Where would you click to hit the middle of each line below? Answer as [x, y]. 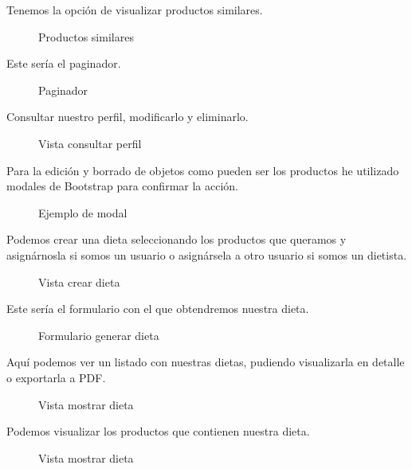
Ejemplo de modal [83, 212]
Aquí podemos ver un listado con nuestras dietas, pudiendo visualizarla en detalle [206, 362]
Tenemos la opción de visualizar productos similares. [135, 10]
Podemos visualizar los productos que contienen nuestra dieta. [158, 431]
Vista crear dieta [79, 281]
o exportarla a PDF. [56, 377]
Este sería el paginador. [64, 63]
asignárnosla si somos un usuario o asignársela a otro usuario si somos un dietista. [207, 254]
